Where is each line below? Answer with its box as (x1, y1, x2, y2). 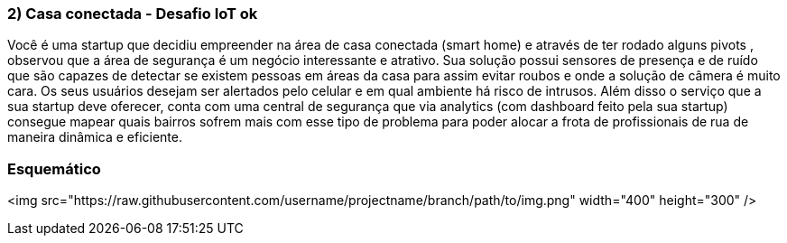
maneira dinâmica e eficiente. (7, 129, 182, 145)
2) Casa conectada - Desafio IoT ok (7, 5, 258, 23)
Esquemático (7, 159, 101, 178)
